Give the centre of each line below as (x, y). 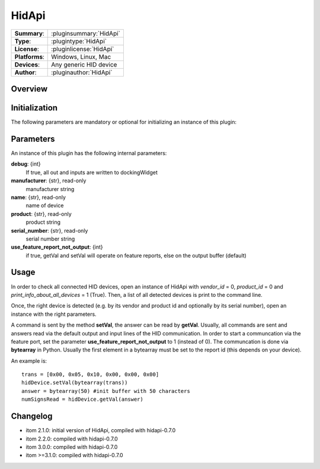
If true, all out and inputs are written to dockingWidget (92, 172)
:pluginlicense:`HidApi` (83, 49)
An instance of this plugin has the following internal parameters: (89, 153)
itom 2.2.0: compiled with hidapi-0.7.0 (72, 439)
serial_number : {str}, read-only (49, 230)
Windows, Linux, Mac (81, 56)
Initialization (34, 108)
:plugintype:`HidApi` (79, 41)
